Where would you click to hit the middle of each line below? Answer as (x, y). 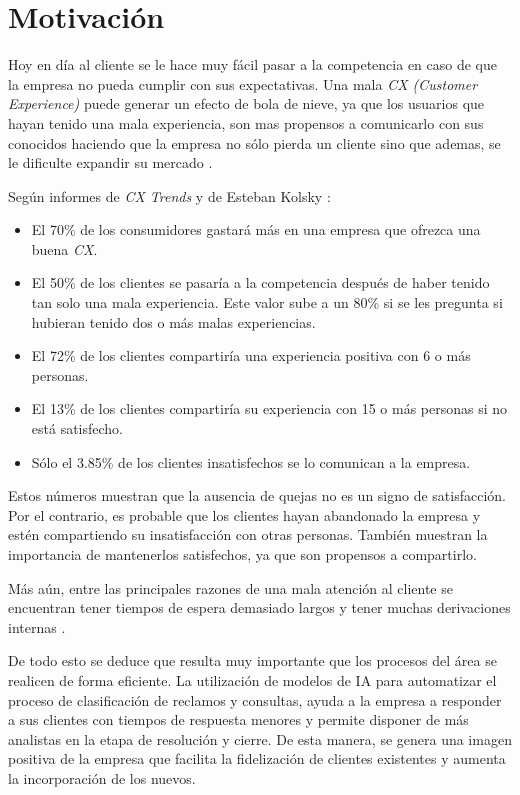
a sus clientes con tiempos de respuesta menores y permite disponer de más (238, 719)
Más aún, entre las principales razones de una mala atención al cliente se (230, 587)
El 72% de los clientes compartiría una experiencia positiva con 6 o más (251, 355)
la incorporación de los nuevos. (102, 777)
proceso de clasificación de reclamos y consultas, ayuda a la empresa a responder (255, 699)
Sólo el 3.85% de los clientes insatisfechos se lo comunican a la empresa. (251, 461)
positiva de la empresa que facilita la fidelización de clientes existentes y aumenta (257, 758)
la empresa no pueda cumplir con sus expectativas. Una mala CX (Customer (243, 83)
